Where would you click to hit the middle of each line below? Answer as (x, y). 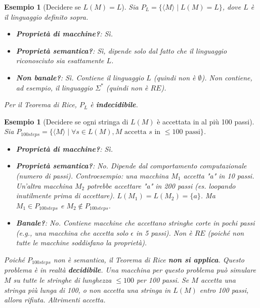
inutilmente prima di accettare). (65, 195)
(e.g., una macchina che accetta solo (72, 232)
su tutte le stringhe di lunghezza (62, 280)
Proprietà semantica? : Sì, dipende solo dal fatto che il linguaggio (121, 50)
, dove (232, 7)
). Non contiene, (227, 77)
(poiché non (226, 232)
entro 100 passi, (224, 290)
